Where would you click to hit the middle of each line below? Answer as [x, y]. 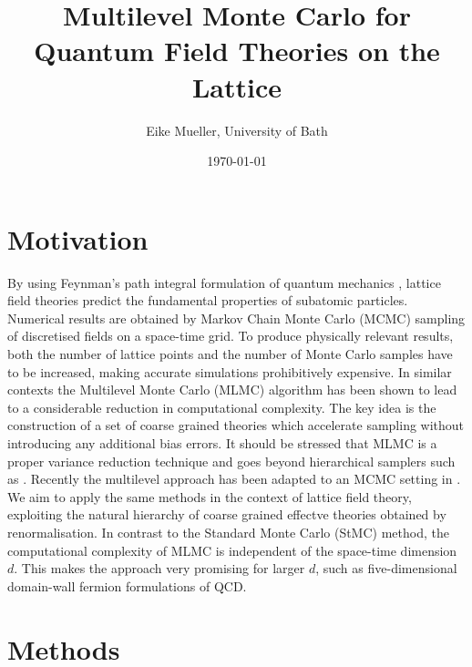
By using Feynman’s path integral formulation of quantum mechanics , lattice [224, 282]
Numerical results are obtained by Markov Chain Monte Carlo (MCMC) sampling [236, 318]
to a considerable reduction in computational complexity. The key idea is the [222, 407]
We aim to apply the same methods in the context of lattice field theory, [210, 496]
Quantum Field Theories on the [237, 51]
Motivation [78, 238]
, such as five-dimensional [386, 568]
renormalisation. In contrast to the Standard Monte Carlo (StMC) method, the [228, 532]
